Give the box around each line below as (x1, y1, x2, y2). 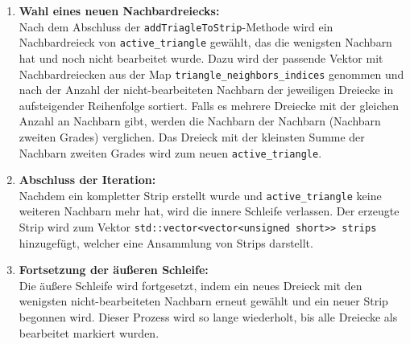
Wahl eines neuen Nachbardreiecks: (19, 2, 220, 18)
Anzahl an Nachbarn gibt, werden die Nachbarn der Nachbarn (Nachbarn (19, 113, 381, 129)
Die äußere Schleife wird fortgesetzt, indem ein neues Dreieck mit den (19, 276, 362, 293)
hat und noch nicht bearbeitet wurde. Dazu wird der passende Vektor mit (19, 49, 383, 66)
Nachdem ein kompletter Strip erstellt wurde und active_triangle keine (19, 186, 382, 203)
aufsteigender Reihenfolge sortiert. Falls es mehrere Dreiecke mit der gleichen (19, 96, 400, 113)
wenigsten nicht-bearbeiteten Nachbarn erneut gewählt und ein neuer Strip (19, 293, 388, 309)
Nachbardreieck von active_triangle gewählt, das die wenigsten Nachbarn (19, 34, 392, 51)
